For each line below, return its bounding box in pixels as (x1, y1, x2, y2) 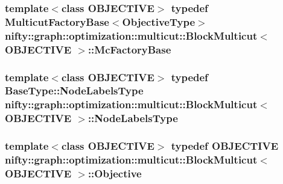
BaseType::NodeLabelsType (5, 83, 144, 98)
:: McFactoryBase (87, 41, 171, 57)
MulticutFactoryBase (5, 14, 109, 29)
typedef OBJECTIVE (171, 138, 279, 153)
